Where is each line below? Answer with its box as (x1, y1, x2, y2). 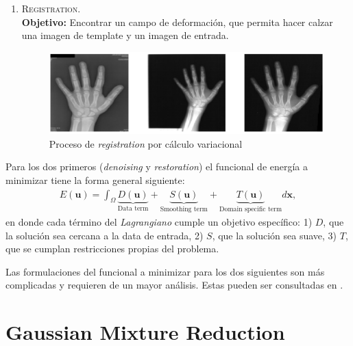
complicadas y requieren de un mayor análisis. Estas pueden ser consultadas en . (5, 278, 343, 292)
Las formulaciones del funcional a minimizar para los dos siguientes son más (5, 264, 325, 278)
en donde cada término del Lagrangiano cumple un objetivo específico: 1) (5, 214, 313, 228)
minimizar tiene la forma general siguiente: (5, 172, 185, 187)
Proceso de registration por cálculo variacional (49, 136, 243, 150)
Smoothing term (160, 206, 208, 213)
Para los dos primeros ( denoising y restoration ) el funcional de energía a (5, 159, 308, 174)
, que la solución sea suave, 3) (212, 228, 337, 242)
